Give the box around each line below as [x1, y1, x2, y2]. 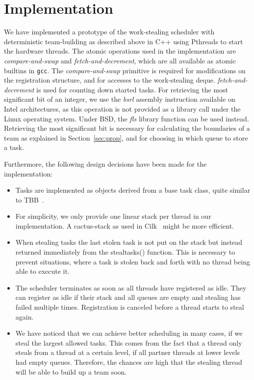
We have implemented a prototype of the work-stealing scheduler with [4, 27, 215, 37]
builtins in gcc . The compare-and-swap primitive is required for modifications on [4, 65, 246, 75]
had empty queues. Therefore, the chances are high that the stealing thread [15, 357, 242, 367]
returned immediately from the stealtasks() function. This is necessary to [15, 247, 235, 257]
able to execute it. [15, 266, 70, 276]
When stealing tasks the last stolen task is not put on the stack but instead [15, 237, 243, 247]
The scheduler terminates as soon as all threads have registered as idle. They [15, 282, 247, 292]
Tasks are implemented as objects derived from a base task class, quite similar [15, 185, 251, 195]
